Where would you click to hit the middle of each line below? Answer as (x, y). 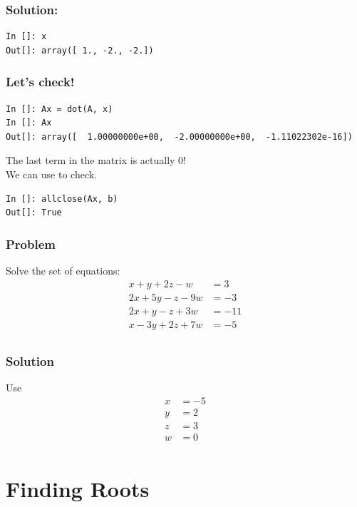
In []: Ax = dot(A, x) (59, 109)
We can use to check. (51, 174)
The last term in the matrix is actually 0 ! (96, 160)
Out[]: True (34, 213)
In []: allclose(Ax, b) (62, 199)
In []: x (26, 37)
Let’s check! (40, 82)
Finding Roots (78, 488)
